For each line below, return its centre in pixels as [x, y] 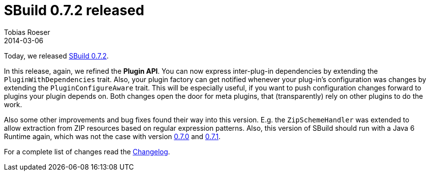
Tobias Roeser [27, 32]
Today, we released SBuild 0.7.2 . [56, 56]
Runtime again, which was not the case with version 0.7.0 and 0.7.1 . [112, 136]
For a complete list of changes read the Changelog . [87, 151]
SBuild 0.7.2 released [74, 10]
